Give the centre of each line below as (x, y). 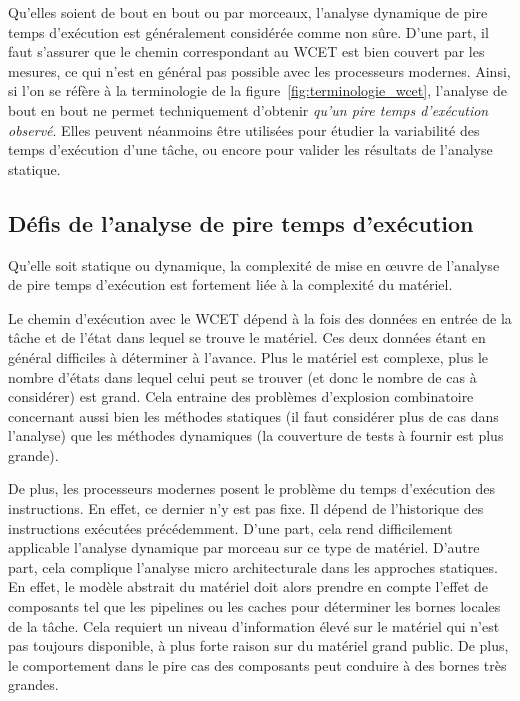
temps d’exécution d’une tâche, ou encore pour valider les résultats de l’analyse (250, 149)
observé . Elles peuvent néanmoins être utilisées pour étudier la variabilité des (244, 129)
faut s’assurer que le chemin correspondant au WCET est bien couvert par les (246, 51)
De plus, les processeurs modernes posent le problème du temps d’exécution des (252, 488)
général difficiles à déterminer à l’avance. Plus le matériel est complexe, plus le (248, 356)
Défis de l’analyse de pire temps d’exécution (241, 222)
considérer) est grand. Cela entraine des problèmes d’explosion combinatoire (241, 396)
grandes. (33, 684)
